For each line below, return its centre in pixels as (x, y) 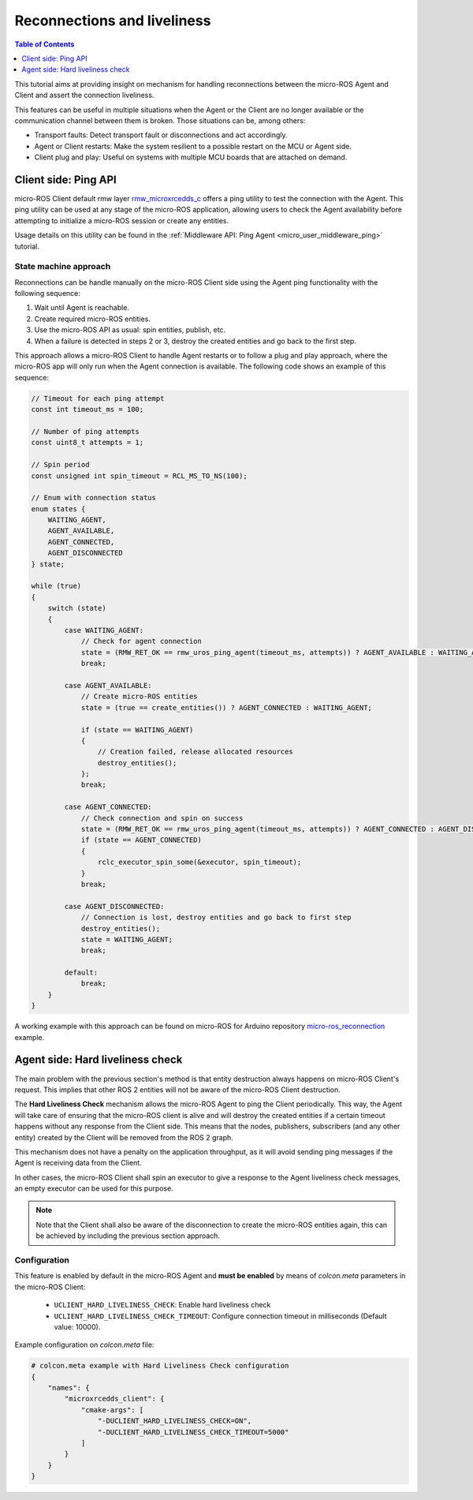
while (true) (56, 586)
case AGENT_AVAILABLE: (108, 685)
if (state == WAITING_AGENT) (137, 729)
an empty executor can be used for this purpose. (94, 1188)
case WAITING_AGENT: (104, 630)
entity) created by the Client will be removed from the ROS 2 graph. (124, 1137)
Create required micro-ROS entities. (93, 319)
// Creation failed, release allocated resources (195, 752)
